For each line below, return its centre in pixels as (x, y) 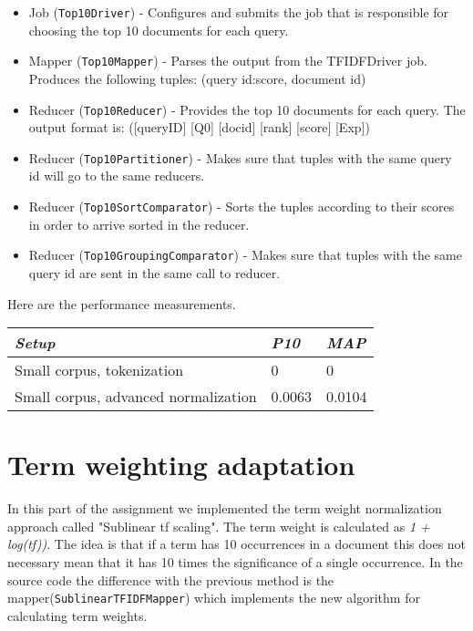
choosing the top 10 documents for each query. (159, 30)
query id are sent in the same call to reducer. (154, 272)
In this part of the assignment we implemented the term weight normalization (225, 508)
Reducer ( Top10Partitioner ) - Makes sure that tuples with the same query (240, 157)
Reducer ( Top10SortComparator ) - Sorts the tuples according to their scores (242, 206)
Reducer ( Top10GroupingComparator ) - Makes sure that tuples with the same (245, 255)
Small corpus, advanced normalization (136, 397)
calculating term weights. (77, 615)
